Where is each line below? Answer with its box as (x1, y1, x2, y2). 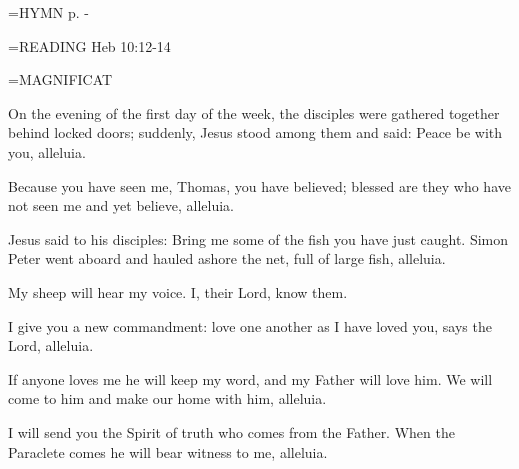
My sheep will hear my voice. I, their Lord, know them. (8, 281, 348, 302)
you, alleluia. (8, 141, 86, 162)
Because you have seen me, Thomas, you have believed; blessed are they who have (8, 175, 511, 196)
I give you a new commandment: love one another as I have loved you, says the (8, 315, 492, 336)
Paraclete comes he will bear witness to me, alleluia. (8, 441, 328, 462)
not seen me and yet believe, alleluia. (8, 195, 235, 216)
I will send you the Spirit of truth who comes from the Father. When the (8, 421, 455, 442)
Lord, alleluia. (8, 335, 94, 356)
